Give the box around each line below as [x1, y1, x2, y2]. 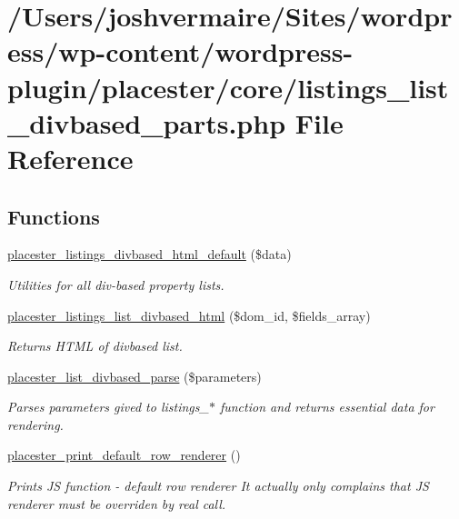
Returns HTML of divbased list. [7, 336, 183, 355]
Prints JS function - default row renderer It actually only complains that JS [7, 476, 429, 495]
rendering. [7, 414, 64, 434]
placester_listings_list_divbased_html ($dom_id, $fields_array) [7, 305, 371, 324]
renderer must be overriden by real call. [7, 494, 226, 513]
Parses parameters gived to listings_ [7, 397, 209, 416]
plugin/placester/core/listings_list [7, 68, 449, 105]
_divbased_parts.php [7, 104, 286, 141]
